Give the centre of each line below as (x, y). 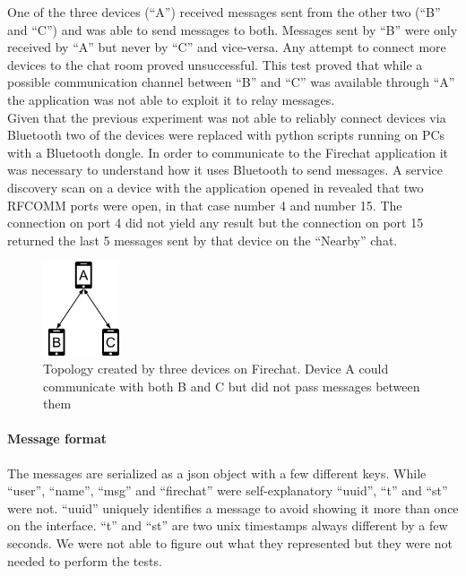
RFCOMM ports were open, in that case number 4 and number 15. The (205, 205)
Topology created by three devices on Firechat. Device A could (216, 368)
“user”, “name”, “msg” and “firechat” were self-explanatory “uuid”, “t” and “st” (228, 490)
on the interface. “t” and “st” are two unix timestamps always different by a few (228, 525)
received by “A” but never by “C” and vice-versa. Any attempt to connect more (227, 47)
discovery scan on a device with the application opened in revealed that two (216, 187)
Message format (57, 438)
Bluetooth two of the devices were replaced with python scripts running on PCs (226, 135)
